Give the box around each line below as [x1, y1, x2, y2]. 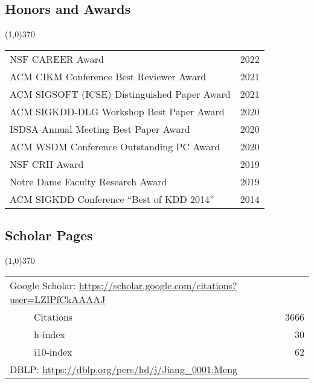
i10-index [34, 344, 72, 359]
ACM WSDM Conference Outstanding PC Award [10, 139, 220, 153]
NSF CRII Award [10, 156, 84, 171]
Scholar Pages [5, 226, 93, 245]
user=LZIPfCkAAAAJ [10, 292, 106, 306]
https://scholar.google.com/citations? [78, 278, 237, 292]
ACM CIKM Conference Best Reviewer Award [10, 69, 207, 83]
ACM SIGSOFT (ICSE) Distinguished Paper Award [10, 86, 231, 101]
